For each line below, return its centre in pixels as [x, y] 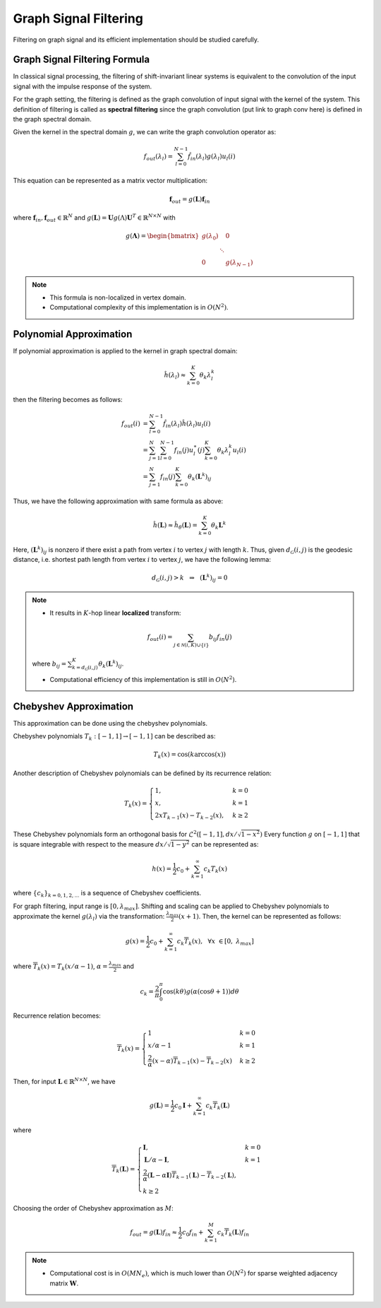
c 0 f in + [193, 1233]
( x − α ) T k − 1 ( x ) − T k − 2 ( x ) [192, 1061]
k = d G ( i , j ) [85, 668]
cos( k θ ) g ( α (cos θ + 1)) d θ [201, 991]
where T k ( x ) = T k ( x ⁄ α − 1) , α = [60, 967]
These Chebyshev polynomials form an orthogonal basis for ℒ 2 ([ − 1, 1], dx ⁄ [125, 833]
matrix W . [64, 1283]
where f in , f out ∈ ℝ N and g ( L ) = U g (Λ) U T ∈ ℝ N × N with [94, 218]
